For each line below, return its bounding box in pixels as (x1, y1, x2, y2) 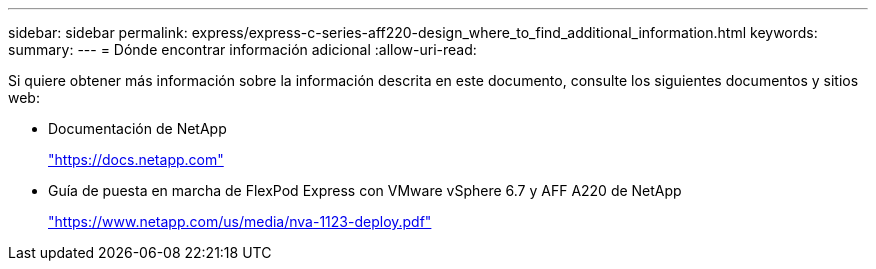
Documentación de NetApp (48, 120, 227, 137)
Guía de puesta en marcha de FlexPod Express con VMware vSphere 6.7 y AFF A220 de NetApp (48, 182, 682, 199)
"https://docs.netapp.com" (48, 151, 224, 168)
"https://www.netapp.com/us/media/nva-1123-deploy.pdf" (48, 213, 432, 230)
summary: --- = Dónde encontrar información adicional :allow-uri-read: (8, 41, 477, 58)
